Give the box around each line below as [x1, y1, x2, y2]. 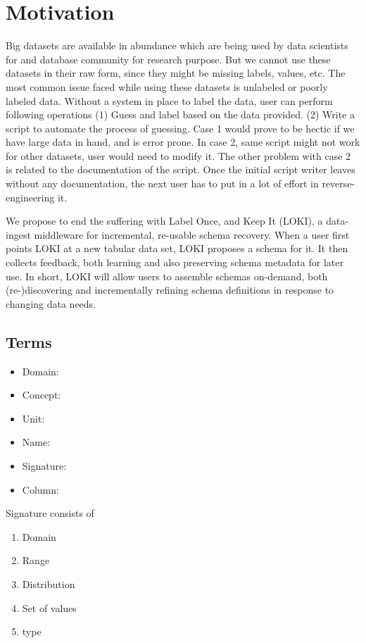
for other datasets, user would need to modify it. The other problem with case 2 [6, 148, 351, 163]
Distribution [22, 576, 75, 591]
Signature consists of [6, 506, 94, 520]
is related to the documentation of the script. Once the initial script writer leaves [6, 162, 355, 177]
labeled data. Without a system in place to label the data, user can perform [6, 93, 333, 108]
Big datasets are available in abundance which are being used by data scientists [6, 38, 348, 53]
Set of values [22, 600, 77, 615]
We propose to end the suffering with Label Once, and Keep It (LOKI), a [6, 213, 323, 228]
